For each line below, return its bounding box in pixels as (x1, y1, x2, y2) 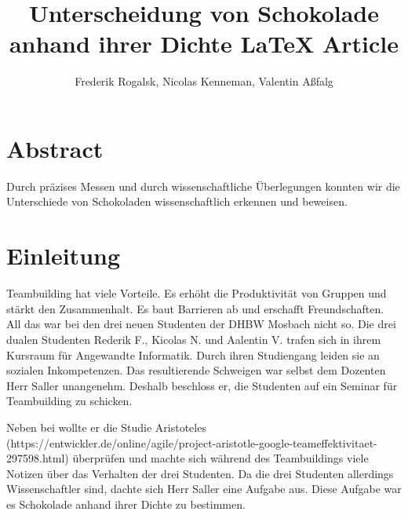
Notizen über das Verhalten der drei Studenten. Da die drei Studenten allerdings (6, 465, 394, 481)
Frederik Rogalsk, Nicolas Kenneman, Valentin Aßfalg (75, 73, 333, 89)
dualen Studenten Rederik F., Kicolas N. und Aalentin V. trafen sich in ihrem (6, 331, 381, 347)
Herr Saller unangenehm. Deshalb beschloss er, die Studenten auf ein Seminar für (6, 377, 398, 393)
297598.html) (6, 450, 69, 466)
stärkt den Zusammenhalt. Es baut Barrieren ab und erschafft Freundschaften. (6, 300, 384, 316)
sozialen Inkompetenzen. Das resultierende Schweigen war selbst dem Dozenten (6, 362, 386, 378)
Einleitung (6, 239, 121, 272)
